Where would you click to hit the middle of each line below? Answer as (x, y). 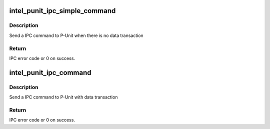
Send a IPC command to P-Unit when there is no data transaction (76, 35)
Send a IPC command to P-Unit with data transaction (63, 97)
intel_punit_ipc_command (50, 72)
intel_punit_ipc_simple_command (62, 11)
